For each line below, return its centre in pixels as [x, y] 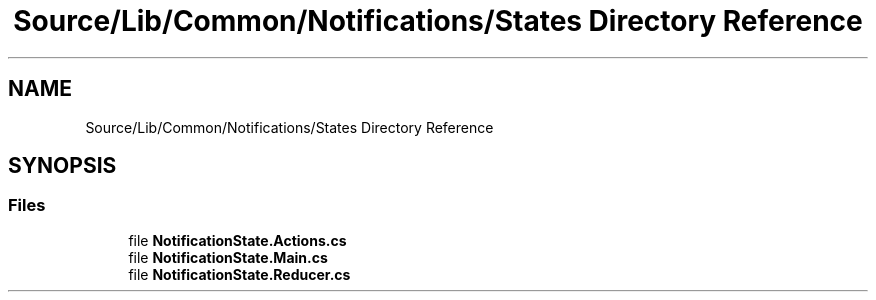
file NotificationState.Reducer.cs [239, 274]
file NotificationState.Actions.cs [237, 240]
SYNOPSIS [62, 166]
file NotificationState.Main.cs [228, 257]
